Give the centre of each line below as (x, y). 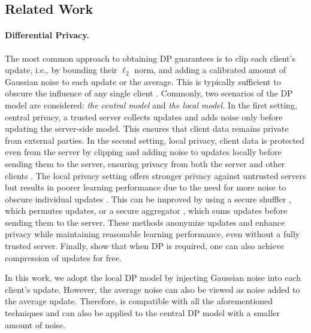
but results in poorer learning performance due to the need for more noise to (146, 187)
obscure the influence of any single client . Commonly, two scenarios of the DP (149, 93)
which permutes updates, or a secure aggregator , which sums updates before (146, 211)
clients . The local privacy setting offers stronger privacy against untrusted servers (155, 175)
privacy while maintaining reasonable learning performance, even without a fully (153, 234)
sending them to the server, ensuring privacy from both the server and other (145, 163)
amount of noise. (35, 324)
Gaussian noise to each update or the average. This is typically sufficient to (143, 81)
